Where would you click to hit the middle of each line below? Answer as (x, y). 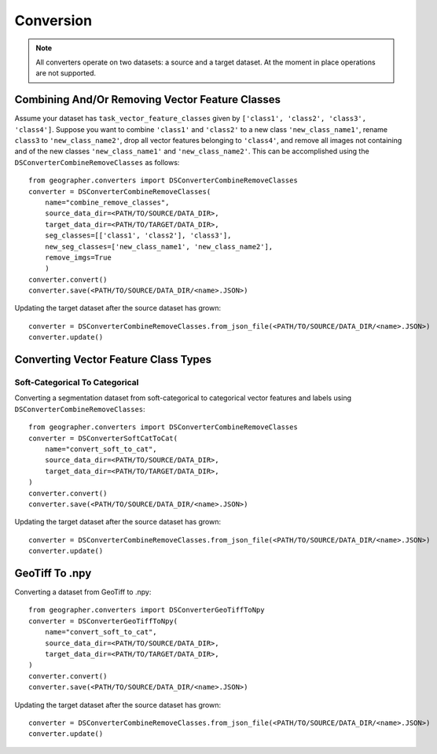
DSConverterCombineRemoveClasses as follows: (97, 162)
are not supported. (66, 73)
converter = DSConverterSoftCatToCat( (103, 438)
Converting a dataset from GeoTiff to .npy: (83, 592)
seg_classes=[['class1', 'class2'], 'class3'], (138, 235)
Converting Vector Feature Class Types (113, 360)
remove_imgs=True (78, 257)
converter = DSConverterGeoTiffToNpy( (103, 621)
